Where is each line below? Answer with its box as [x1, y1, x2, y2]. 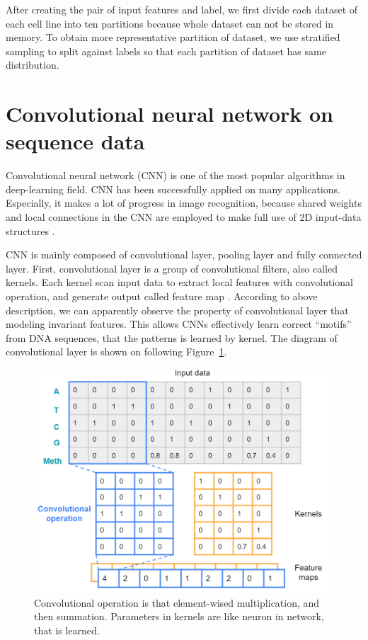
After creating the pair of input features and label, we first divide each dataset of [6, 2, 358, 16]
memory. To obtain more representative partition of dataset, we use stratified [6, 30, 340, 45]
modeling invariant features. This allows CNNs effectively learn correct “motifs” [6, 316, 352, 331]
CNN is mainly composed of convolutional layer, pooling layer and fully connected [6, 247, 362, 262]
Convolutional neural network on [6, 99, 333, 128]
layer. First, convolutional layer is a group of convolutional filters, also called [6, 261, 338, 275]
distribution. [6, 57, 59, 72]
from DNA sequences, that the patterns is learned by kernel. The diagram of [6, 330, 338, 345]
